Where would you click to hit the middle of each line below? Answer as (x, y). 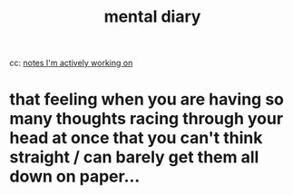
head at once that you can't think (136, 138)
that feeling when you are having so (146, 99)
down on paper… (75, 176)
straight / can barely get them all (134, 157)
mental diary (152, 17)
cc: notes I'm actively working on (71, 63)
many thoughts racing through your (146, 119)
